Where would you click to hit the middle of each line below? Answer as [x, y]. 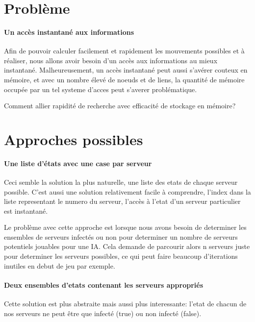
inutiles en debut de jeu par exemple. [60, 265]
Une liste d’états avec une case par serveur [78, 163]
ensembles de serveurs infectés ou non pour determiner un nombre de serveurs [121, 236]
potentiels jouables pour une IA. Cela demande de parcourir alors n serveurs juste [127, 246]
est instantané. [26, 211]
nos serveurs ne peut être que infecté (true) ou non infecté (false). [103, 313]
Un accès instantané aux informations [69, 32]
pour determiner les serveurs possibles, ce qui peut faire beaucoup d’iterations [121, 256]
